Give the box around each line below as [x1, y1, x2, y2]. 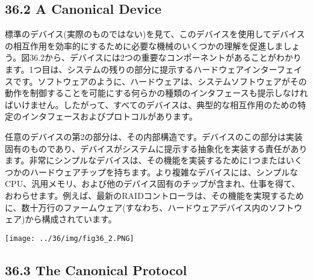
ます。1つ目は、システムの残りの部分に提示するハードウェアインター [5, 62, 277, 75]
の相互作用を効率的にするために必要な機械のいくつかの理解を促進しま [5, 39, 284, 52]
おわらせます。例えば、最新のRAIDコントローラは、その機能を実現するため [5, 189, 304, 201]
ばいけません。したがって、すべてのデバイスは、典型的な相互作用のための [5, 98, 298, 111]
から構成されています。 [25, 213, 117, 225]
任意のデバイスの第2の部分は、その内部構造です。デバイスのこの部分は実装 [5, 130, 303, 142]
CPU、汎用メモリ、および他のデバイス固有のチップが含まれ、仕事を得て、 [5, 177, 300, 190]
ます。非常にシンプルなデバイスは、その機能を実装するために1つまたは [5, 154, 286, 166]
